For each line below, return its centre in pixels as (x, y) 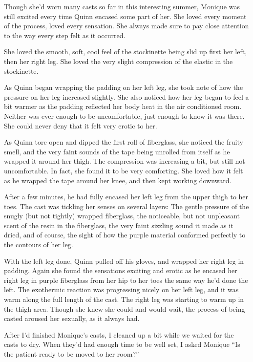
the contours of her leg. (39, 245)
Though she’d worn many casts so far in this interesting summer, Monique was (122, 6)
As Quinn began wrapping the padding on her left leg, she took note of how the (124, 87)
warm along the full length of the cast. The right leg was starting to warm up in (124, 299)
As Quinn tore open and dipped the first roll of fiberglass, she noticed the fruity (124, 142)
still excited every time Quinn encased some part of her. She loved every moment (125, 16)
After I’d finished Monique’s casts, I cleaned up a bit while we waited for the (119, 334)
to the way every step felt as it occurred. (65, 35)
